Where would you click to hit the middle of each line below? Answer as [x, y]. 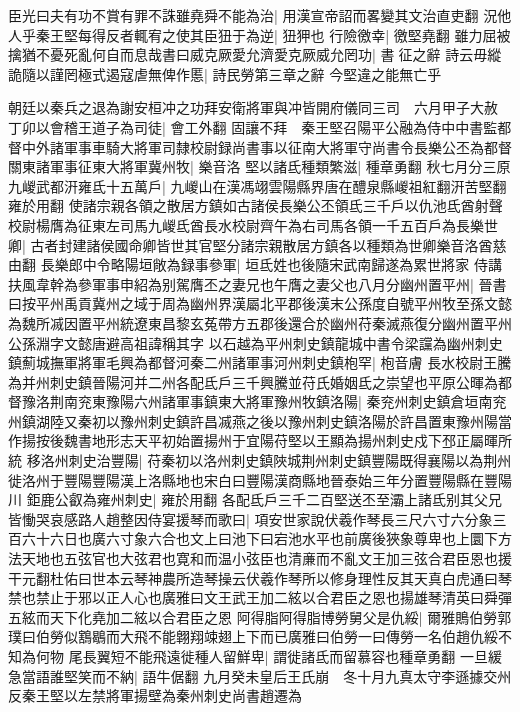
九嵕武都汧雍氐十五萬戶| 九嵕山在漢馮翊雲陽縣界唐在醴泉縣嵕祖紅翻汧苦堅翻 [257, 185]
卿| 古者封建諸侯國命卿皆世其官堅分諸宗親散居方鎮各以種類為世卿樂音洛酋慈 [257, 244]
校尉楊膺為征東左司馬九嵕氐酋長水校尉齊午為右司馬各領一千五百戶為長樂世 [253, 224]
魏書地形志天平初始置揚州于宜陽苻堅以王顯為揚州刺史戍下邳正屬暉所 [287, 440]
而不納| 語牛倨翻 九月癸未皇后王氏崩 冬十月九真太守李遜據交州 [301, 675]
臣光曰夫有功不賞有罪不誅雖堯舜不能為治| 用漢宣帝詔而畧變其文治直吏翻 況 [253, 15]
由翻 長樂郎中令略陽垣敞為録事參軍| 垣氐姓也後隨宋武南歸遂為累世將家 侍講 [255, 264]
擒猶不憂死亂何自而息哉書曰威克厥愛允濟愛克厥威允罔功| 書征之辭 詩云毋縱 [255, 54]
